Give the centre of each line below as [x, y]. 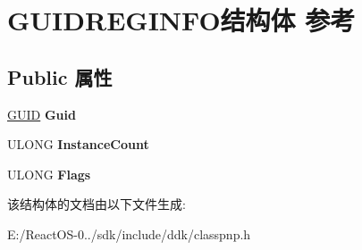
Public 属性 [60, 76]
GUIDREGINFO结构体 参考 [181, 20]
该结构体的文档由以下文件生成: [97, 204]
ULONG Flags [49, 174]
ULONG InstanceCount [78, 144]
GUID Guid [42, 114]
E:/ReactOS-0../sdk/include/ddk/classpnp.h [129, 233]
